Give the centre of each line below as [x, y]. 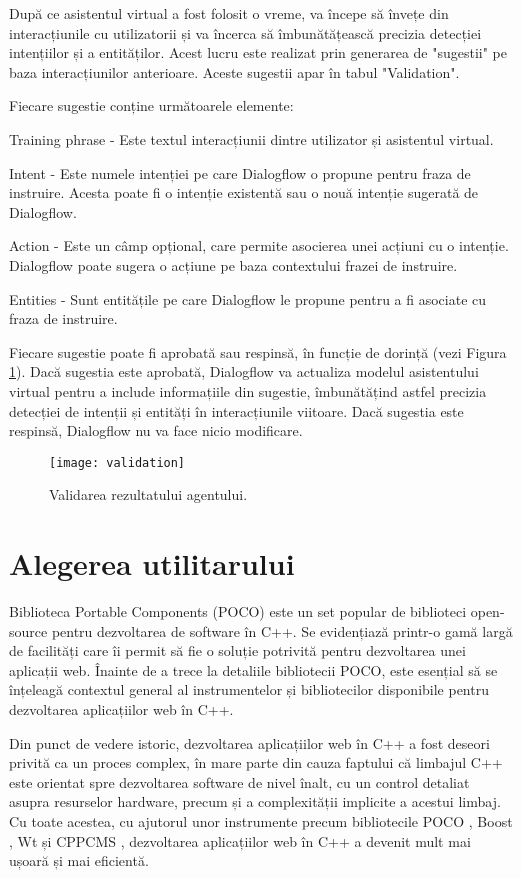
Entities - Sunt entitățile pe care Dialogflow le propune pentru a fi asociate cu [248, 298]
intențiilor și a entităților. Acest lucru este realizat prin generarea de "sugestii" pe [258, 52]
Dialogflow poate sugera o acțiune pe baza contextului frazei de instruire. [233, 264]
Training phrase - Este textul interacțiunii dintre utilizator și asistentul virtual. [251, 138]
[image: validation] [117, 462]
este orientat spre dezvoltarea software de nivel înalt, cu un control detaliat [239, 781]
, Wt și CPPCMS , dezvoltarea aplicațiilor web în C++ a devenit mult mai [240, 840]
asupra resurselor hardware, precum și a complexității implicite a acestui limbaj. [255, 801]
